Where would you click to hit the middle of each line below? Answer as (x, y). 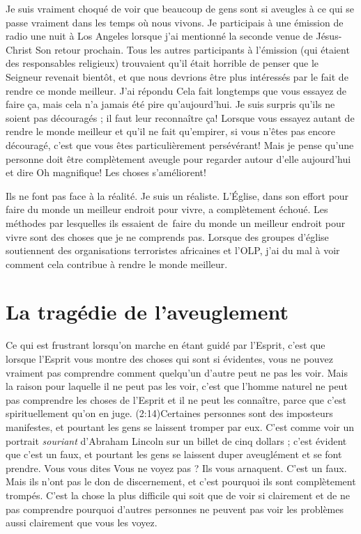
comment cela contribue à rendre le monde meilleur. (117, 264)
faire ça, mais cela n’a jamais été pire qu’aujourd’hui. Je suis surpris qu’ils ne (170, 104)
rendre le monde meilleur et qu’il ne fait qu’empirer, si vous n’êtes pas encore (171, 131)
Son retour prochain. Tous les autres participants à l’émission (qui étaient (192, 49)
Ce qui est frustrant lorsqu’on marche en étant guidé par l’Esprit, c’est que (166, 345)
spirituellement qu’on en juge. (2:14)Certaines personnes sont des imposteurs (169, 413)
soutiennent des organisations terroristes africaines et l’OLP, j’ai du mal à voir (173, 250)
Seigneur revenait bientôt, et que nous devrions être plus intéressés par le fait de (177, 76)
